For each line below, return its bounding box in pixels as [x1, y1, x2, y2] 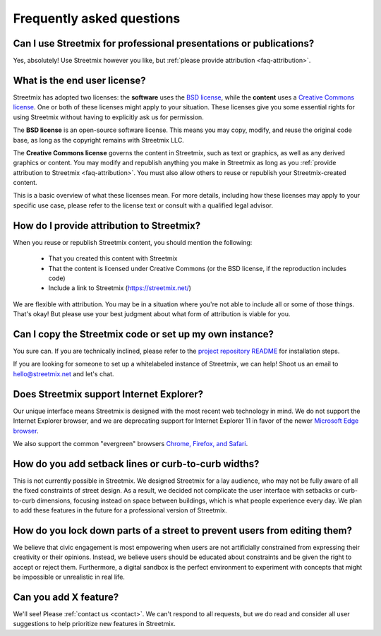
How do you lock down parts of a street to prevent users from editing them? [13, 524, 353, 536]
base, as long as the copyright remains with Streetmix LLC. [13, 136, 185, 144]
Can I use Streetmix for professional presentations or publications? [13, 37, 315, 49]
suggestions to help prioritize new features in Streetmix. [13, 620, 176, 628]
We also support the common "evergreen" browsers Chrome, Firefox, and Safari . [13, 439, 248, 448]
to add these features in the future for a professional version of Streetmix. [13, 505, 227, 515]
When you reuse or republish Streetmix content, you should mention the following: [13, 238, 253, 246]
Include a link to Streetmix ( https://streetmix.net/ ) [48, 284, 192, 292]
